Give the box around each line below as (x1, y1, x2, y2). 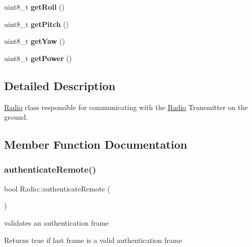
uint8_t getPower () (4, 52, 72, 63)
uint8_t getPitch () (4, 18, 69, 29)
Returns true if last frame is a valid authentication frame (4, 234, 182, 245)
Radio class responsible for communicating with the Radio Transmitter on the (4, 101, 248, 112)
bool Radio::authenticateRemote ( (4, 183, 110, 194)
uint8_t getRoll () (4, 2, 65, 12)
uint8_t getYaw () (4, 36, 65, 46)
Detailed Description (4, 77, 116, 93)
